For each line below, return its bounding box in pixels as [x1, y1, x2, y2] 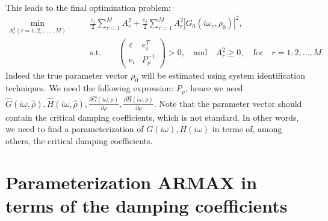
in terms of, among [212, 123, 282, 135]
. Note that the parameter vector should [153, 97, 302, 109]
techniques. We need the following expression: [5, 82, 174, 94]
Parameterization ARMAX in [5, 169, 258, 194]
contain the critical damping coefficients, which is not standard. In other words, [5, 110, 299, 123]
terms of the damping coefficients [5, 193, 288, 217]
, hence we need [185, 82, 243, 94]
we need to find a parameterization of [5, 123, 144, 135]
